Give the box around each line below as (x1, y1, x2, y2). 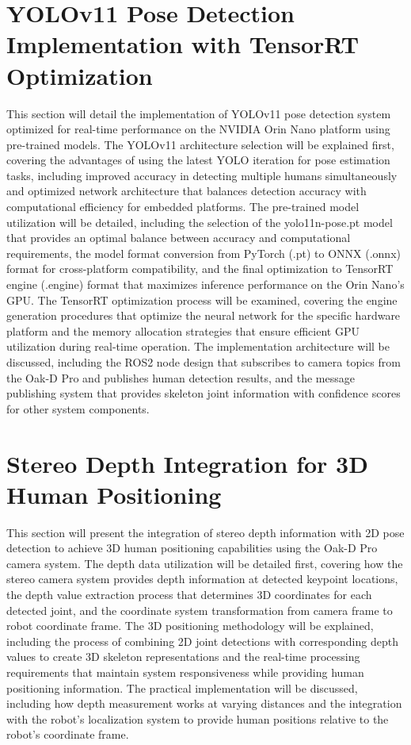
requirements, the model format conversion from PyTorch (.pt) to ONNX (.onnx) (6, 244, 401, 261)
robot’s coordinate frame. (6, 726, 129, 743)
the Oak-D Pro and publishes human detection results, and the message (6, 369, 355, 386)
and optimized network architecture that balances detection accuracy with (6, 182, 367, 199)
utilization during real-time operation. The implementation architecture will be (6, 338, 390, 355)
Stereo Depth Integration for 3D (6, 447, 368, 479)
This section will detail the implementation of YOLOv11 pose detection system (6, 105, 391, 121)
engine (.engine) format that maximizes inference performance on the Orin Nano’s (6, 276, 405, 293)
